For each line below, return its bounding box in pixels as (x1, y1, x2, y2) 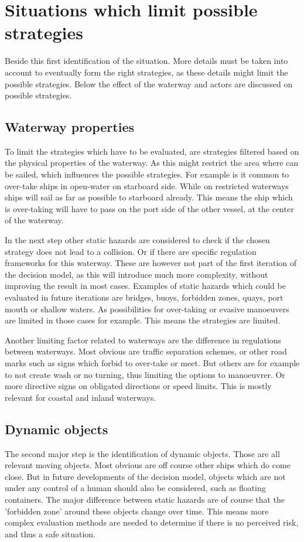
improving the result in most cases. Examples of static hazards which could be (5, 279, 286, 292)
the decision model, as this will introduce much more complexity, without (5, 268, 268, 280)
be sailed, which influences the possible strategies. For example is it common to (5, 168, 289, 180)
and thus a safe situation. (5, 527, 96, 540)
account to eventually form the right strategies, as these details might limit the (5, 66, 288, 78)
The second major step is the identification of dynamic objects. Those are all (5, 447, 280, 459)
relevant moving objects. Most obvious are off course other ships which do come (5, 459, 291, 471)
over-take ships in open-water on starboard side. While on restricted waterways (5, 179, 289, 192)
